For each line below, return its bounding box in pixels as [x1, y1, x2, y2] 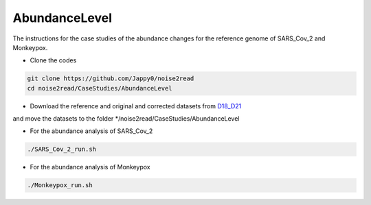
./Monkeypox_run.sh [27, 182, 93, 189]
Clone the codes [30, 56, 77, 64]
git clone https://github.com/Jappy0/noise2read [27, 75, 194, 82]
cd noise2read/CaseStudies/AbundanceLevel [27, 84, 172, 92]
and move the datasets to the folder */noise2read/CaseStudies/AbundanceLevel [12, 114, 240, 123]
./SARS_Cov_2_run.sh [27, 145, 96, 154]
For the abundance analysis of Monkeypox [30, 163, 150, 171]
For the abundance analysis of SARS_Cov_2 [30, 127, 153, 135]
